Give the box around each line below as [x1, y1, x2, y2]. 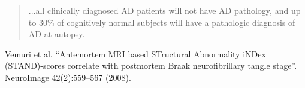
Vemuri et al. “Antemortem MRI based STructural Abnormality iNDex [5, 47, 266, 60]
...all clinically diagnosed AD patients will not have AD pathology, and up [28, 4, 301, 16]
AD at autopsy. [28, 28, 85, 40]
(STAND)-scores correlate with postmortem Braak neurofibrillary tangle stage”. [5, 59, 297, 72]
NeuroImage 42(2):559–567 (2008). [5, 71, 131, 83]
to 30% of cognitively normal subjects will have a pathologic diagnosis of [28, 16, 295, 28]
